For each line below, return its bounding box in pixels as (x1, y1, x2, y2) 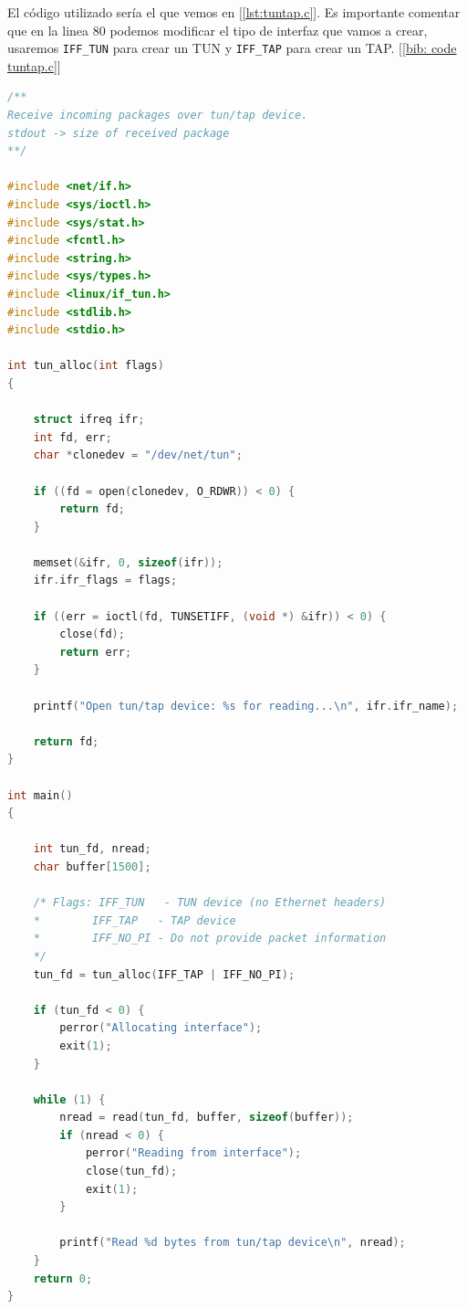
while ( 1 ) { (33, 1093, 106, 1106)
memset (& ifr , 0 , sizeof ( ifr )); (33, 555, 223, 569)
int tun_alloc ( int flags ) (7, 359, 164, 373)
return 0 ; (33, 1272, 93, 1285)
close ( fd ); (59, 628, 125, 641)
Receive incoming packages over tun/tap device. (7, 109, 308, 122)
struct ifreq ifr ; (33, 413, 145, 427)
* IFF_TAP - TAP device (33, 913, 236, 927)
